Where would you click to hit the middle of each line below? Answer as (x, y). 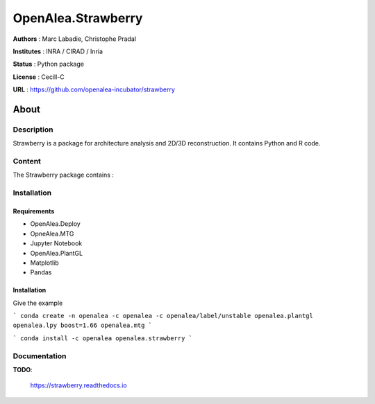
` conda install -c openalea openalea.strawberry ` (103, 338)
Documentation (40, 355)
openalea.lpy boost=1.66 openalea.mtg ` (83, 325)
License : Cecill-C (39, 77)
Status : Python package (49, 64)
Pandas (41, 272)
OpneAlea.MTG (52, 234)
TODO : (23, 370)
